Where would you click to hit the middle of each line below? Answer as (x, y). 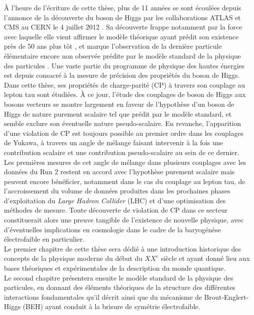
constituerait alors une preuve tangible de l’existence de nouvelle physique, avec (124, 220)
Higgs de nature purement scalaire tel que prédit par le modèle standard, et (118, 113)
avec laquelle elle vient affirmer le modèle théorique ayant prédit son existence (121, 36)
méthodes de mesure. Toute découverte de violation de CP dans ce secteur (116, 210)
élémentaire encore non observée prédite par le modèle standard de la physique (123, 55)
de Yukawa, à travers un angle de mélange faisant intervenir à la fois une (114, 142)
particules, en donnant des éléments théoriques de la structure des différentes (120, 287)
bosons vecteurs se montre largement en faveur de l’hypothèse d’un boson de (119, 104)
